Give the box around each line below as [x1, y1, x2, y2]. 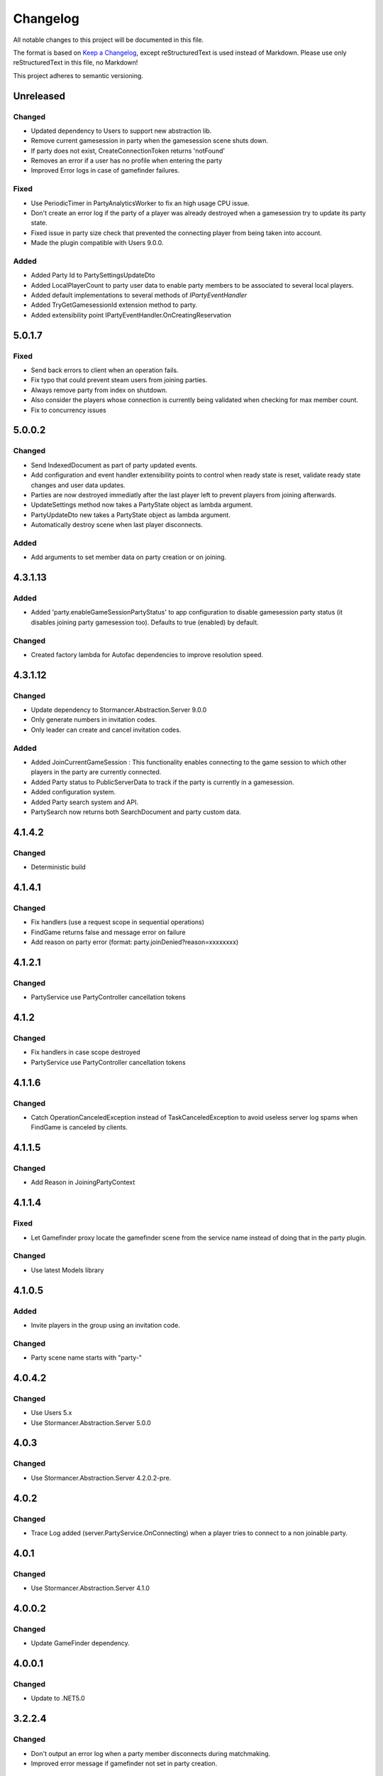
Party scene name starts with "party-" [30, 1353, 142, 1362]
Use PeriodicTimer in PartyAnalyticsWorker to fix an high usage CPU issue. [30, 199, 250, 207]
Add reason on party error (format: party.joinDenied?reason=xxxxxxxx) [30, 938, 239, 946]
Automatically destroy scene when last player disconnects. [30, 521, 204, 529]
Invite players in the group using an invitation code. [30, 1321, 180, 1329]
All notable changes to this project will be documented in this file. [13, 36, 204, 44]
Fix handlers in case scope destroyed [30, 1048, 141, 1056]
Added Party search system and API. [30, 798, 138, 806]
